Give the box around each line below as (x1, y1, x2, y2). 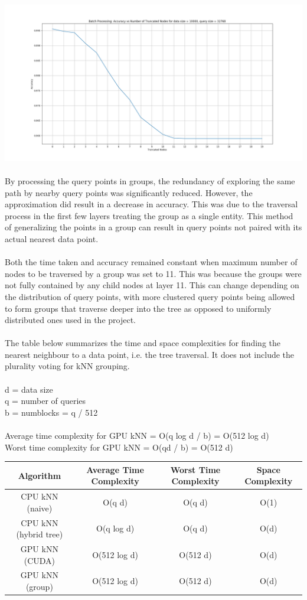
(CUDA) (24, 554, 55, 566)
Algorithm (18, 469, 61, 481)
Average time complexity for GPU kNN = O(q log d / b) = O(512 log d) (5, 429, 269, 442)
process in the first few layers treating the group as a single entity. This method (5, 209, 293, 221)
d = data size (5, 383, 53, 395)
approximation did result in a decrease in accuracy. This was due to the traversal (5, 198, 298, 210)
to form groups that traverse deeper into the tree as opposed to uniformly (5, 302, 272, 314)
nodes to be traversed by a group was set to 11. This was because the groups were (5, 267, 302, 279)
